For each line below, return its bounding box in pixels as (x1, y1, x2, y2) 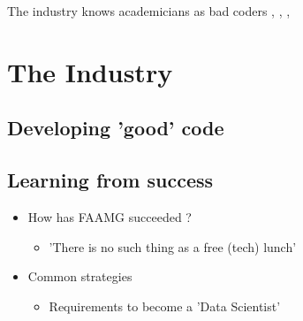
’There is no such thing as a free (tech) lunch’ (49, 237, 297, 256)
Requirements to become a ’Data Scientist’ (49, 296, 281, 315)
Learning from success (7, 166, 214, 194)
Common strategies (27, 267, 133, 286)
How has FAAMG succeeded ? (27, 207, 192, 225)
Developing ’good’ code (7, 114, 224, 141)
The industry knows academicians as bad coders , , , (7, 2, 291, 19)
